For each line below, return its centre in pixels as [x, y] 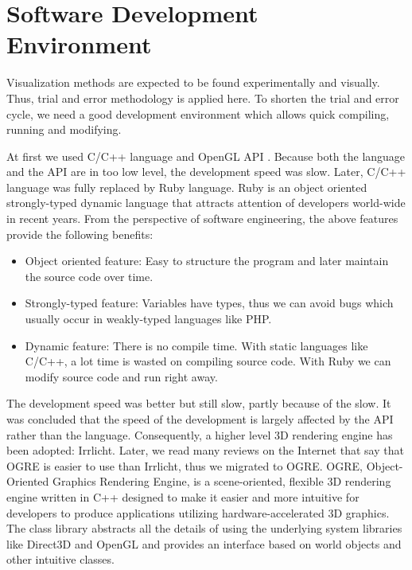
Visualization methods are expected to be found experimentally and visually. [193, 82]
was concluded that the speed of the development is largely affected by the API [200, 419]
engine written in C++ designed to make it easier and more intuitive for [183, 496]
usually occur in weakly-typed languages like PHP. [148, 319]
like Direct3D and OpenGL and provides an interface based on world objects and [204, 543]
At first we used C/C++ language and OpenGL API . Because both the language [206, 156]
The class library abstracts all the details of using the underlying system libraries [204, 528]
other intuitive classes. [60, 559]
